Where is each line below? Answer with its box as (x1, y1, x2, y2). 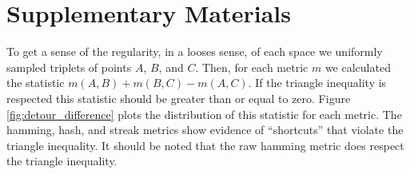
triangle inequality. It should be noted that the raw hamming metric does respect (6, 136, 404, 153)
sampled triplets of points (6, 58, 132, 75)
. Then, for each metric (195, 58, 308, 75)
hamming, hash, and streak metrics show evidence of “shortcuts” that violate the (6, 121, 404, 138)
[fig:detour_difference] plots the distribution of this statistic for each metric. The (6, 105, 402, 122)
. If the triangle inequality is (248, 74, 387, 91)
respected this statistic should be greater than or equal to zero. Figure (6, 89, 351, 106)
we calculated (324, 58, 391, 75)
